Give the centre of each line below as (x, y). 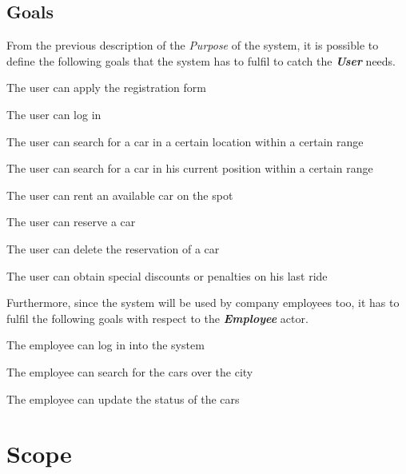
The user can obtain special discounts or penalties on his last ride (167, 275)
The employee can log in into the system (105, 345)
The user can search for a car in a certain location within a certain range (185, 141)
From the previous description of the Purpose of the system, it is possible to (193, 45)
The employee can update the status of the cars (123, 398)
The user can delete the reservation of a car (113, 248)
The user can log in (54, 114)
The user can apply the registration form (106, 88)
